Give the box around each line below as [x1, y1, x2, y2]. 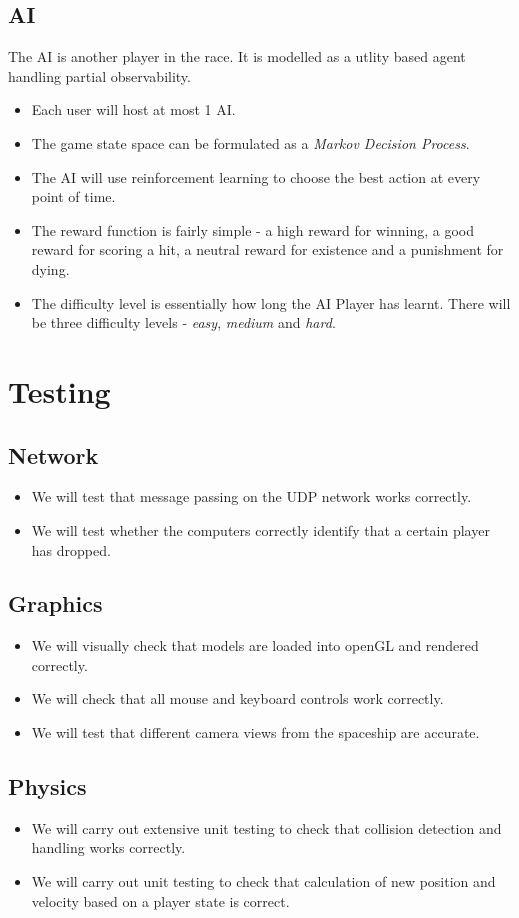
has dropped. [31, 539, 111, 560]
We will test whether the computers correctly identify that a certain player [31, 519, 490, 540]
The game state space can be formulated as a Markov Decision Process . [31, 132, 470, 153]
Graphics [8, 588, 103, 619]
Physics [8, 771, 87, 802]
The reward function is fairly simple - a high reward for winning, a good [31, 219, 474, 240]
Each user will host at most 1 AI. [31, 99, 236, 120]
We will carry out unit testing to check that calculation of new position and [31, 871, 496, 892]
